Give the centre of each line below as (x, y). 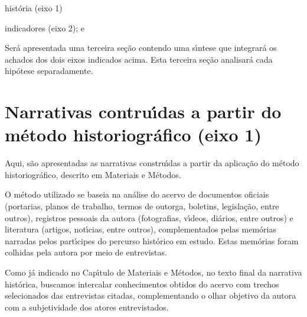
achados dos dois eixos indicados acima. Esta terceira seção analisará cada (139, 59)
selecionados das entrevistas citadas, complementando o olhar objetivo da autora (151, 295)
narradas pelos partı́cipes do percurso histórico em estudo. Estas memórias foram (152, 240)
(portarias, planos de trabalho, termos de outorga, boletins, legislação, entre (142, 206)
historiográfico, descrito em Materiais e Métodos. (93, 174)
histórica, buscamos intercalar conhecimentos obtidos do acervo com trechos (142, 284)
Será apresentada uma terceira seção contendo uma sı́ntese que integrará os (141, 48)
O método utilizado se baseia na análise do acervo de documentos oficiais (137, 194)
